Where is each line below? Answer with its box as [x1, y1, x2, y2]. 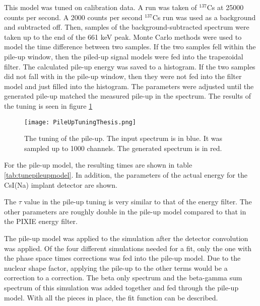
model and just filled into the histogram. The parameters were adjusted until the [4, 81, 254, 91]
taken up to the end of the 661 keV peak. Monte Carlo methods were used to [4, 31, 242, 42]
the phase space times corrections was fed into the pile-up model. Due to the [4, 253, 241, 263]
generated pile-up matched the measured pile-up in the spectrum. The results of [4, 91, 251, 101]
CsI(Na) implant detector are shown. [4, 179, 117, 190]
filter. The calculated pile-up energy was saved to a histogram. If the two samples [4, 61, 255, 71]
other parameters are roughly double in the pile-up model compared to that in [4, 206, 246, 216]
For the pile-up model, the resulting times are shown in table [4, 160, 192, 170]
